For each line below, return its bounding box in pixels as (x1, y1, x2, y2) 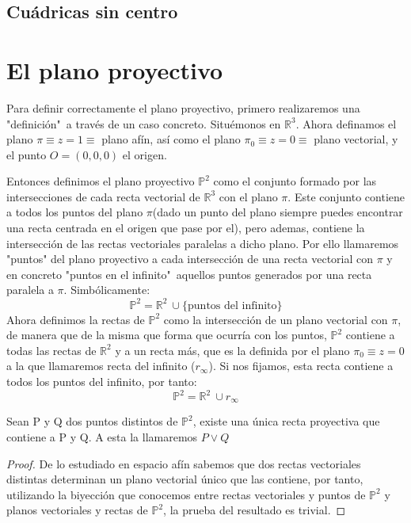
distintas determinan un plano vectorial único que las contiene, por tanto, (6, 471, 363, 487)
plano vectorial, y (314, 131, 398, 147)
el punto (6, 146, 47, 162)
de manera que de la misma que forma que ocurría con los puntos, (6, 326, 327, 343)
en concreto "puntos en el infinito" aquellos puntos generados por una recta (6, 265, 372, 282)
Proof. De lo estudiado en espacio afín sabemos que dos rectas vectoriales (6, 455, 361, 471)
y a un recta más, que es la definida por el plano (115, 342, 350, 358)
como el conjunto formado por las (213, 173, 377, 189)
